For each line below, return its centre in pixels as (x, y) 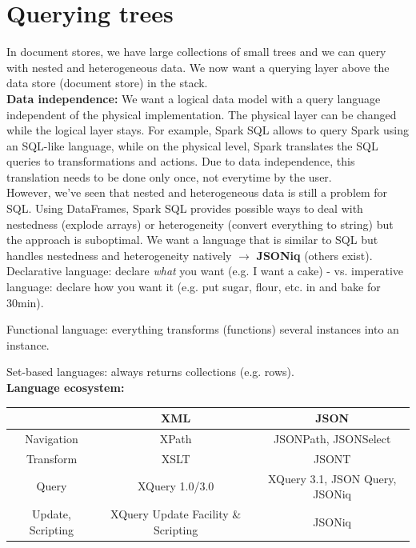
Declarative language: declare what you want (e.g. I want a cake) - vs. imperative (205, 271)
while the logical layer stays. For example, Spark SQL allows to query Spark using (208, 130)
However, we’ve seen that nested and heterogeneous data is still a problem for (197, 192)
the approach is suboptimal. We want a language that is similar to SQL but (192, 240)
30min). (25, 302)
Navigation (52, 438)
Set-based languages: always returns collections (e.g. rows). (150, 372)
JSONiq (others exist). (314, 255)
